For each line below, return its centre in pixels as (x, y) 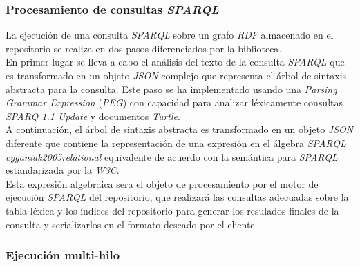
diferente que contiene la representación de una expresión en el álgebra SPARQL (176, 142)
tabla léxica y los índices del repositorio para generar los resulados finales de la (172, 210)
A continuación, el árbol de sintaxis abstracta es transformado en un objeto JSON (180, 129)
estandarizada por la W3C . (63, 170)
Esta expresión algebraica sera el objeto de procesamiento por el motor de (162, 183)
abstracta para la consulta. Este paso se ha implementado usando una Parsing (171, 89)
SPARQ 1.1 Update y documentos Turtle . (93, 116)
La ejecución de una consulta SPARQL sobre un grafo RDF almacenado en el (170, 35)
